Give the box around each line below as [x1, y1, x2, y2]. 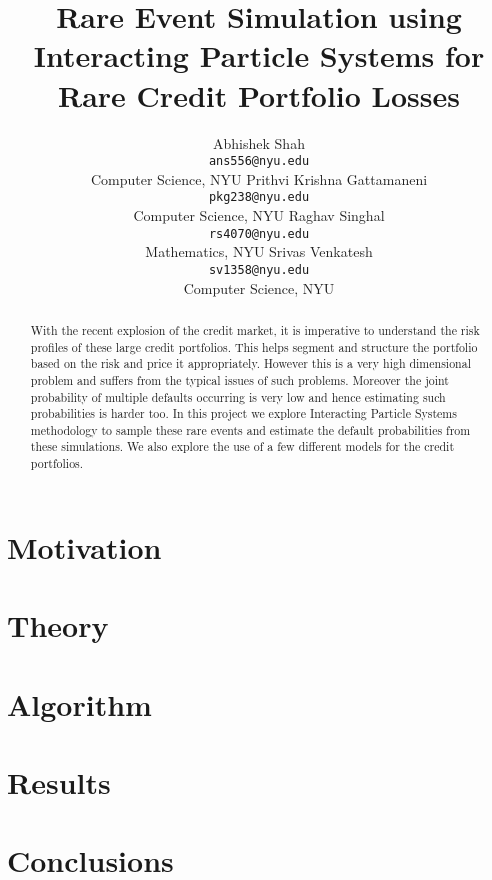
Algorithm [7, 683, 152, 724]
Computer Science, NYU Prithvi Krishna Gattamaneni [90, 168, 428, 189]
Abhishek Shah [213, 132, 305, 153]
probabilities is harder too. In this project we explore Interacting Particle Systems [30, 405, 457, 422]
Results [7, 761, 111, 802]
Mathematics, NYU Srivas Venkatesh [145, 241, 373, 262]
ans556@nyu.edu [208, 154, 310, 169]
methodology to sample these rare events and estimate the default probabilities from [30, 421, 471, 438]
